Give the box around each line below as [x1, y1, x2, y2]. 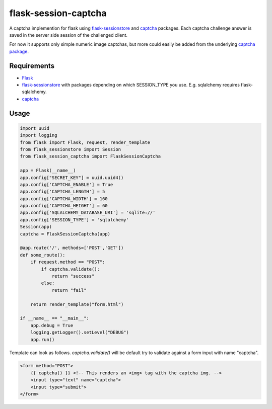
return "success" [51, 273, 95, 279]
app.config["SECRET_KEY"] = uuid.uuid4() [20, 175, 124, 181]
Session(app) [20, 224, 52, 230]
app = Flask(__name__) [20, 168, 76, 174]
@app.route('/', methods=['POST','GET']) [20, 245, 124, 251]
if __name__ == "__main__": [20, 315, 89, 321]
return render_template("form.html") [30, 301, 124, 307]
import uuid [20, 125, 50, 131]
